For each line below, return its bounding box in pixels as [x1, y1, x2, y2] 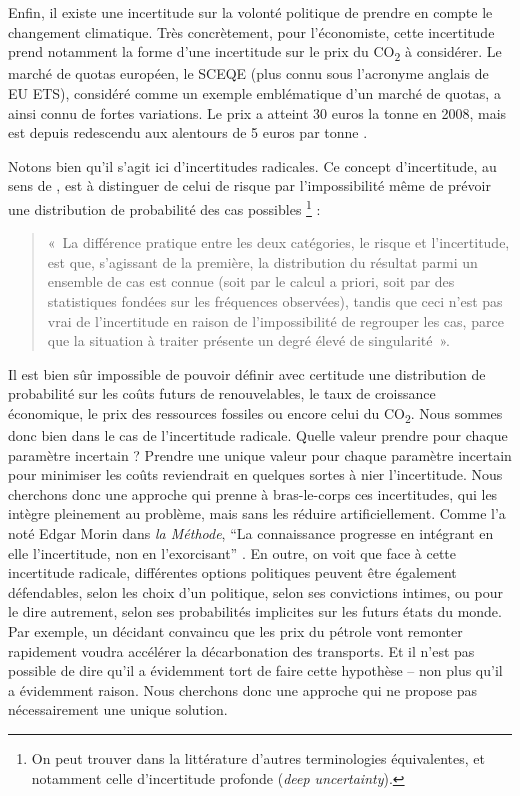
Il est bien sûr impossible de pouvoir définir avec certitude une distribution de [8, 363, 486, 384]
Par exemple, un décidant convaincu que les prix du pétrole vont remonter [8, 620, 463, 641]
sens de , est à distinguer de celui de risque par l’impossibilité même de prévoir [8, 175, 491, 196]
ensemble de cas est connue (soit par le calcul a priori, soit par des [47, 271, 455, 292]
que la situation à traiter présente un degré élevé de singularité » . [47, 330, 450, 351]
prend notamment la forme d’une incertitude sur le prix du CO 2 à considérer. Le [8, 41, 502, 64]
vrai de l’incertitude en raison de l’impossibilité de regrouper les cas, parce [47, 310, 504, 331]
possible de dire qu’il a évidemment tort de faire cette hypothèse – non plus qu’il [8, 660, 503, 681]
